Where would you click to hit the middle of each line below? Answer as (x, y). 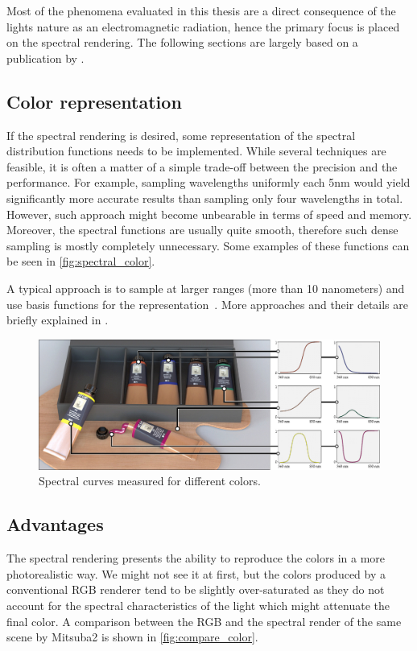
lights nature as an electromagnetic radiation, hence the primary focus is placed (203, 26)
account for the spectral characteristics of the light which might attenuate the (198, 605)
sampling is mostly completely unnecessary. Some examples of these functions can (208, 245)
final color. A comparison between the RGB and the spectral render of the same (204, 621)
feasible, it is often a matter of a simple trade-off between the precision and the (202, 166)
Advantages (55, 524)
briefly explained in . (58, 320)
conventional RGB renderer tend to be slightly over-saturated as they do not (196, 589)
